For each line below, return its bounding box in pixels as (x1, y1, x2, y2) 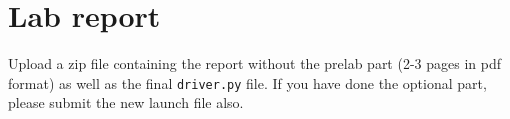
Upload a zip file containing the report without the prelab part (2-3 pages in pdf (8, 53, 502, 74)
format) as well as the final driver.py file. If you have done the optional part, (8, 72, 487, 93)
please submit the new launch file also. (8, 92, 244, 113)
